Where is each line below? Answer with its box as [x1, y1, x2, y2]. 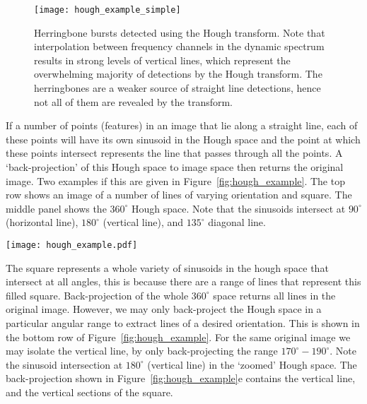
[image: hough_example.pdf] [6, 239, 138, 250]
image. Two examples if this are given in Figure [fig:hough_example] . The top [6, 173, 345, 188]
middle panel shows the [6, 201, 107, 215]
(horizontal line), [6, 215, 78, 230]
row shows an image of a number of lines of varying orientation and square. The [6, 187, 352, 202]
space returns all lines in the [213, 287, 336, 302]
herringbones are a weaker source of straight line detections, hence [34, 81, 321, 95]
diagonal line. [208, 215, 266, 230]
